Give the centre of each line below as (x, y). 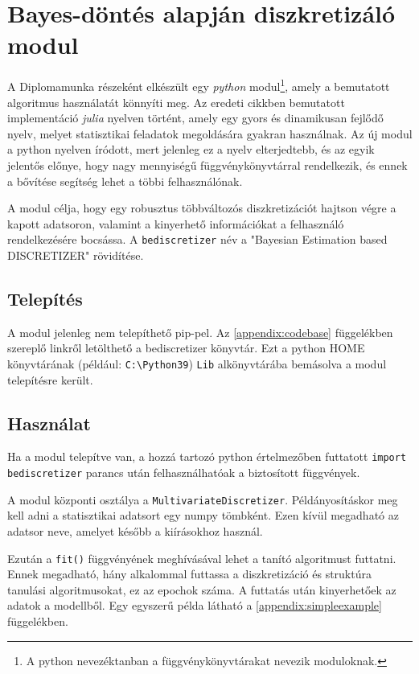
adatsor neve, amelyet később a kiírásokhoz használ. (135, 530)
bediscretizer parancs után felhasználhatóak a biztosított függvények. (184, 473)
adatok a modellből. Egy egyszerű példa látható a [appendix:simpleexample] (195, 605)
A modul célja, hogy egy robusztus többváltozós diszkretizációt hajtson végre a (202, 208)
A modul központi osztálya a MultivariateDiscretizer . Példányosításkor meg (203, 499)
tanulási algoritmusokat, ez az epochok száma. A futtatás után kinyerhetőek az (202, 589)
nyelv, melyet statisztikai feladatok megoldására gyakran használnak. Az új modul (210, 133)
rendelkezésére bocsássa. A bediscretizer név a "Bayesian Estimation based (197, 239)
